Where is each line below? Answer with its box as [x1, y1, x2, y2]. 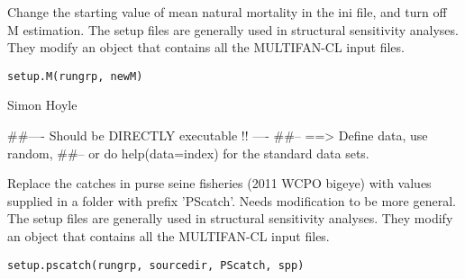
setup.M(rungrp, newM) [7, 69, 143, 83]
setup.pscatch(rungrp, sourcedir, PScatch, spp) [7, 258, 305, 272]
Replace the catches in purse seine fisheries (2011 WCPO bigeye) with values [7, 174, 432, 193]
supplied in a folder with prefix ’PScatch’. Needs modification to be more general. [7, 191, 456, 210]
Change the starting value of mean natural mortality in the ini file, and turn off [7, 3, 447, 21]
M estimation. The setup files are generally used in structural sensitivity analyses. [7, 20, 459, 39]
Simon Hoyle [7, 95, 77, 114]
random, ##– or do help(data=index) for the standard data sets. [7, 143, 369, 162]
